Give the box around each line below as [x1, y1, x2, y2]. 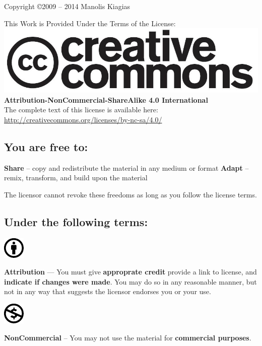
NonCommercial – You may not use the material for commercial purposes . [4, 332, 251, 342]
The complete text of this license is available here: [4, 104, 158, 115]
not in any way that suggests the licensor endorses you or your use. [4, 286, 211, 297]
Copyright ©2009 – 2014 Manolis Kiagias [4, 1, 130, 11]
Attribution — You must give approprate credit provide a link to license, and [4, 266, 257, 277]
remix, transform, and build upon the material [4, 172, 148, 183]
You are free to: [4, 139, 88, 154]
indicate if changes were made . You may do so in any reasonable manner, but [4, 276, 257, 287]
